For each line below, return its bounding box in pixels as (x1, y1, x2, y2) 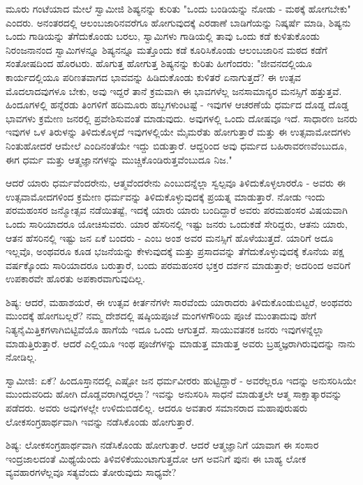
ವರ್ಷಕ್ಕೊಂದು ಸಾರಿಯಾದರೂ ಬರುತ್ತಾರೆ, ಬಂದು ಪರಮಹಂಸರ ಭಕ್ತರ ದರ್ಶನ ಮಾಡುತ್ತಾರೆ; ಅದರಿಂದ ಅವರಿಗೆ (6, 257, 350, 272)
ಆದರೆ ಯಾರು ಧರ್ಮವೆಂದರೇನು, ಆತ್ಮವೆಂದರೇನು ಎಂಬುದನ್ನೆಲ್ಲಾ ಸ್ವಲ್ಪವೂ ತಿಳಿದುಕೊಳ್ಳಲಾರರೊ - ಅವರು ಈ (6, 175, 346, 190)
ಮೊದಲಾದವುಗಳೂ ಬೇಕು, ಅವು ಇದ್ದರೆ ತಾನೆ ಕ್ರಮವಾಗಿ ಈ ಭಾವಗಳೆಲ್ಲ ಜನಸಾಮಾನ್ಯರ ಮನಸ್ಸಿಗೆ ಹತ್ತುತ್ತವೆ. (6, 83, 342, 98)
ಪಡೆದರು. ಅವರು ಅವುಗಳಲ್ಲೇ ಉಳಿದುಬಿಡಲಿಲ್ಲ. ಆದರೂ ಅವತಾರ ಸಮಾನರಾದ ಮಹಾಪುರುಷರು (6, 400, 308, 415)
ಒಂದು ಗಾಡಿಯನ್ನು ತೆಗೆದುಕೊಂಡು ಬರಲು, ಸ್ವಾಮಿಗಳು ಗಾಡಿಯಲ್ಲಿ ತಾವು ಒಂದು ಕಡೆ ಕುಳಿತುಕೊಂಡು (6, 29, 320, 43)
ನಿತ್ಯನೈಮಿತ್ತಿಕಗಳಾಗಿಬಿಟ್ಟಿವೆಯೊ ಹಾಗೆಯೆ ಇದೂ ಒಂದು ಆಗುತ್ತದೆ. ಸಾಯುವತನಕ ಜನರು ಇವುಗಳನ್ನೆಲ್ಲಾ (6, 322, 325, 337)
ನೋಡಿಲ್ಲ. (6, 349, 37, 364)
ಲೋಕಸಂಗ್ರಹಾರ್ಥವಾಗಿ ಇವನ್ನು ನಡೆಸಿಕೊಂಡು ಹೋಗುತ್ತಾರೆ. (6, 414, 195, 428)
